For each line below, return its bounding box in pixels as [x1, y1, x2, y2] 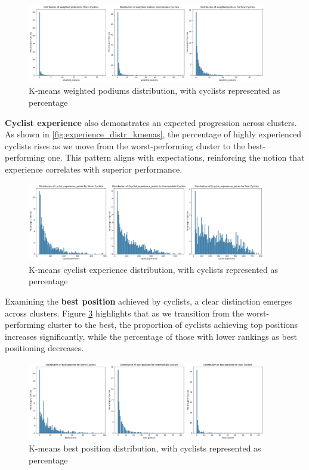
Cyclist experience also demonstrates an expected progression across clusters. [5, 116, 297, 128]
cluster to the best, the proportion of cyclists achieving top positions [47, 318, 298, 331]
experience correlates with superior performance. [5, 162, 183, 175]
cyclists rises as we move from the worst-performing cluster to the [5, 139, 245, 152]
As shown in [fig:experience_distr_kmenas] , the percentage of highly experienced [5, 128, 302, 140]
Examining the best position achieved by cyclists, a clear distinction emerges [5, 295, 292, 308]
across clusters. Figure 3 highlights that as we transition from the [5, 306, 244, 319]
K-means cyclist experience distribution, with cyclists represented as [29, 263, 278, 275]
